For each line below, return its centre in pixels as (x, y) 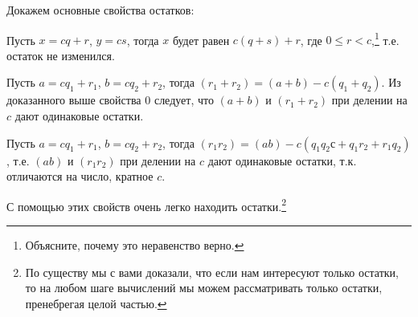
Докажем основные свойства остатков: (100, 10)
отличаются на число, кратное (80, 176)
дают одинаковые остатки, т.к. (282, 160)
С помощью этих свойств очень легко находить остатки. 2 (147, 205)
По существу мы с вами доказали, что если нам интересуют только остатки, (212, 272)
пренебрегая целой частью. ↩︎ (96, 303)
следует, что (184, 100)
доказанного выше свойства (74, 100)
